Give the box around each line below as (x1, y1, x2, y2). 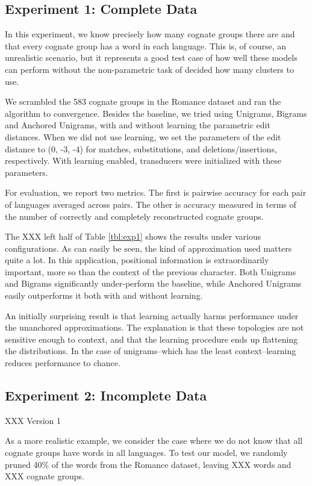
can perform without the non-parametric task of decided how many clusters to (5, 63, 294, 75)
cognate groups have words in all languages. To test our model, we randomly (5, 446, 288, 459)
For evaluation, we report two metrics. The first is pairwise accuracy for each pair (5, 186, 307, 199)
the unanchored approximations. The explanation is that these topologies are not (5, 321, 304, 334)
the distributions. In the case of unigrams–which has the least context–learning (5, 344, 296, 357)
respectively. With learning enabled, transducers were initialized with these (5, 154, 282, 167)
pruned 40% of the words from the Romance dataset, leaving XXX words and (5, 458, 292, 470)
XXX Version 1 (5, 414, 61, 426)
